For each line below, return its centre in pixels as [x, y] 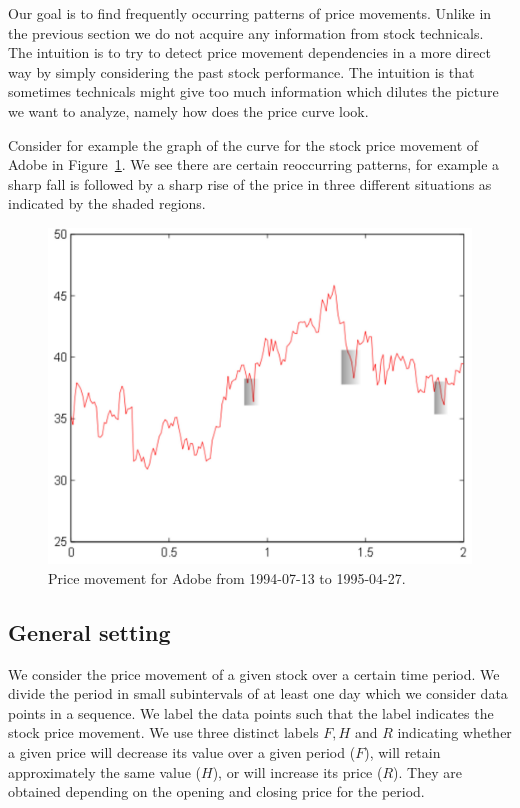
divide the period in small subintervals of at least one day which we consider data [258, 693]
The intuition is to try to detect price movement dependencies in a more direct [249, 52]
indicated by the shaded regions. [107, 203]
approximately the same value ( [104, 771]
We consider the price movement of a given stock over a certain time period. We [254, 673]
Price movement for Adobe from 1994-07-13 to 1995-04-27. [227, 577]
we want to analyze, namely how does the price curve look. [188, 110]
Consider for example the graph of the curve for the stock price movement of [243, 144]
